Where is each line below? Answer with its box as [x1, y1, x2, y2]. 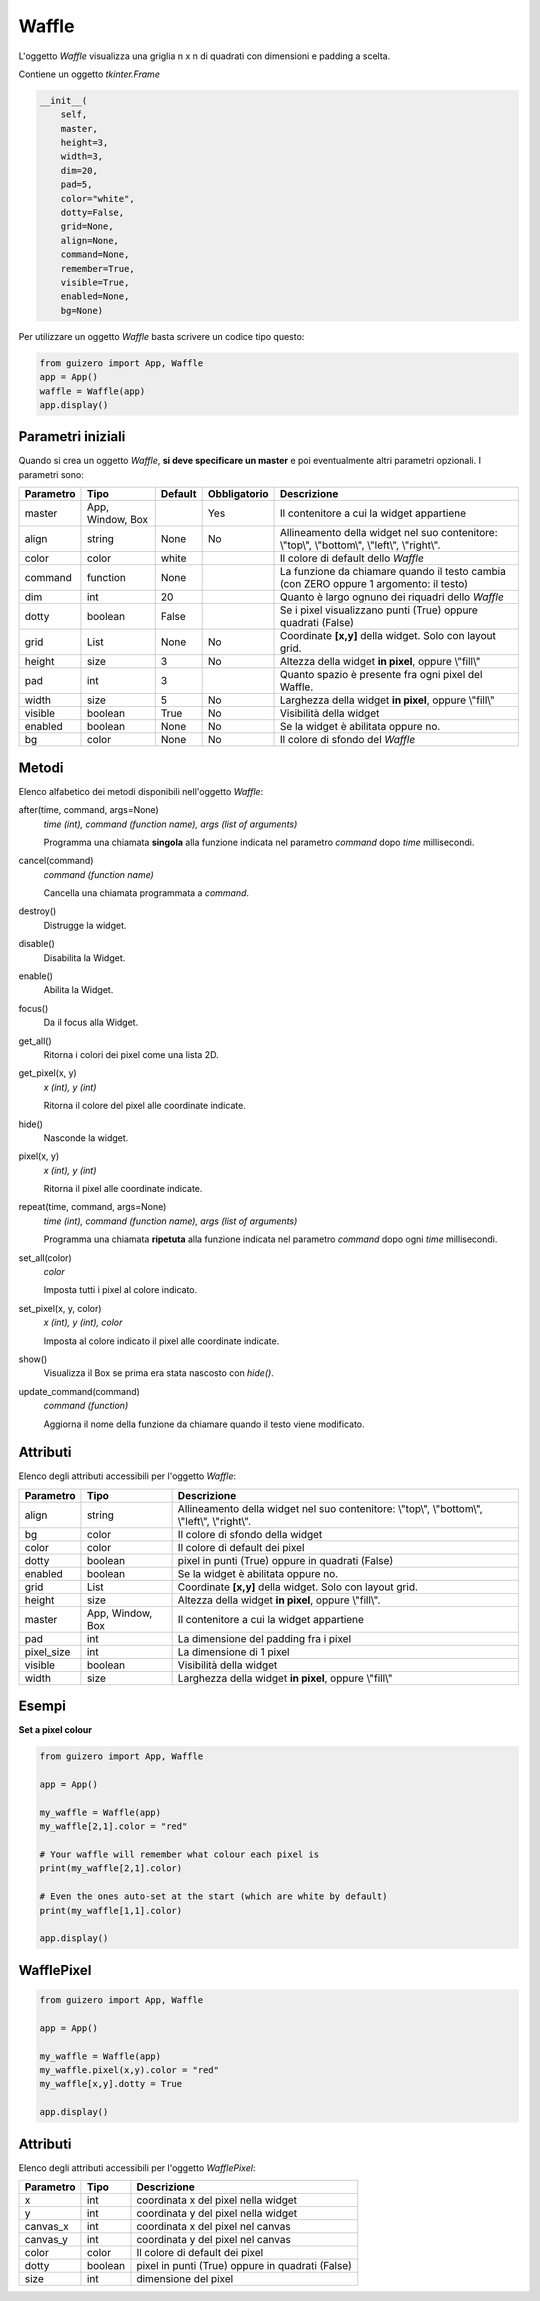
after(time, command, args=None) [18, 804, 159, 816]
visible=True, [60, 277, 130, 288]
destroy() [18, 905, 57, 917]
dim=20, [60, 165, 99, 176]
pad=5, [60, 179, 93, 190]
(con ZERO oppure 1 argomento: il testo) [280, 577, 469, 591]
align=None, [60, 235, 120, 246]
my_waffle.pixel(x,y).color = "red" [39, 2064, 220, 2075]
